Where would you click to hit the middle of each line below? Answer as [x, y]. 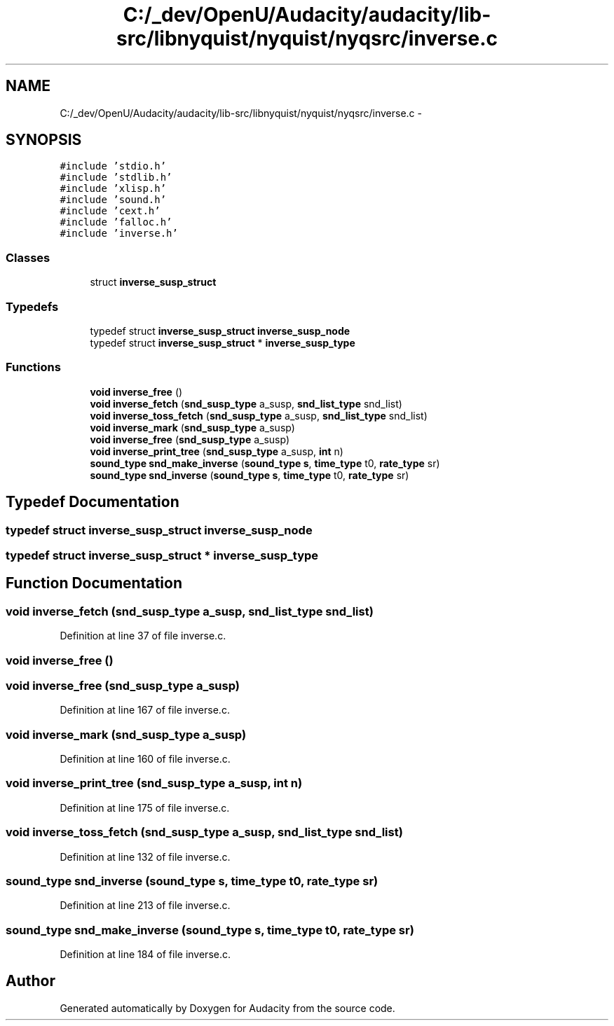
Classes [28, 257]
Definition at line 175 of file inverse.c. [145, 807]
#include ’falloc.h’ [116, 222]
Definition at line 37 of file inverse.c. [143, 636]
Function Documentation [94, 583]
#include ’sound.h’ [113, 200]
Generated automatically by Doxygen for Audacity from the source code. [227, 1008]
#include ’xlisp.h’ [113, 189]
